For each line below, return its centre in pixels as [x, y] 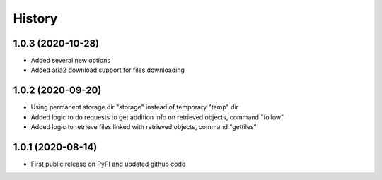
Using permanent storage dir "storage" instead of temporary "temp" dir [135, 107]
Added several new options [71, 61]
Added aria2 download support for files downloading [108, 70]
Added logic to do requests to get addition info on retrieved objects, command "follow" [157, 117]
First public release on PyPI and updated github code [108, 164]
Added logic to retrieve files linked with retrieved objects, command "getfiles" [144, 127]
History [35, 18]
